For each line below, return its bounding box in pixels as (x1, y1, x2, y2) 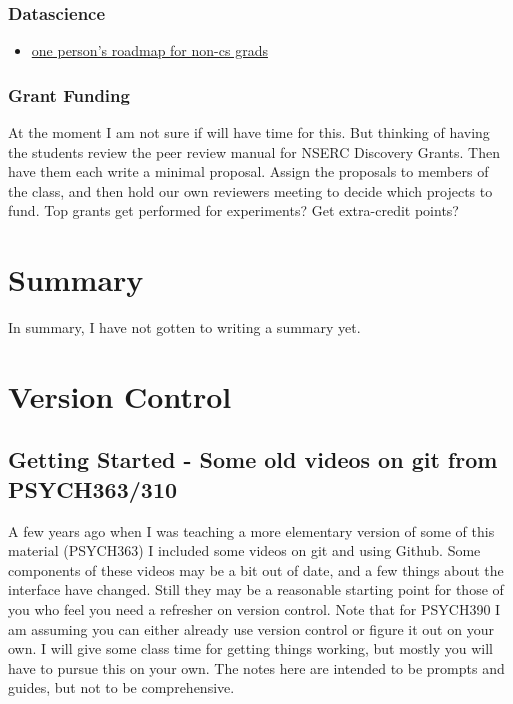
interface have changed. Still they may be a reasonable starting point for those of (8, 579, 504, 600)
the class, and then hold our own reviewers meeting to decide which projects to (8, 180, 493, 201)
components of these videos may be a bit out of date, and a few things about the (8, 559, 504, 580)
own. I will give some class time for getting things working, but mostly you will (8, 638, 493, 659)
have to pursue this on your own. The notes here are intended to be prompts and (8, 657, 505, 678)
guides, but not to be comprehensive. (8, 677, 235, 698)
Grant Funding (8, 82, 130, 107)
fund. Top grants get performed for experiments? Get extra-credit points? (8, 200, 459, 221)
